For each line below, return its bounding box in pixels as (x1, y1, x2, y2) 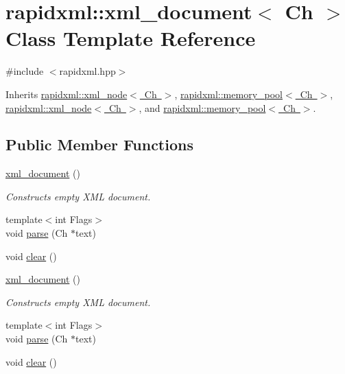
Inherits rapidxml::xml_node (5, 86, 128, 101)
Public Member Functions (5, 134, 193, 155)
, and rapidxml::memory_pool (139, 100, 266, 115)
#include (5, 64, 44, 78)
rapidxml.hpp (59, 64, 116, 78)
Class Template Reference (5, 24, 256, 52)
